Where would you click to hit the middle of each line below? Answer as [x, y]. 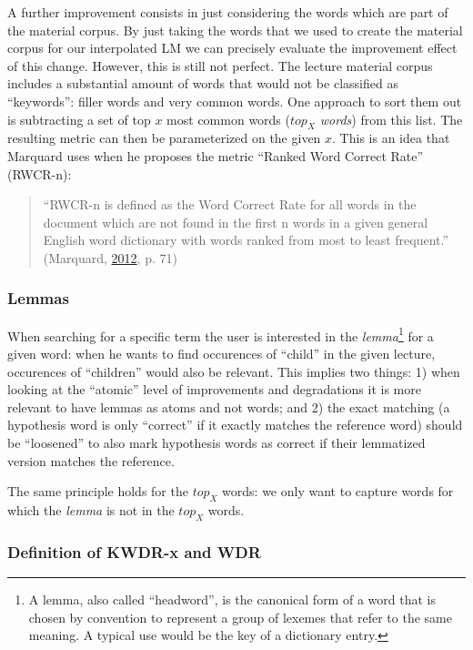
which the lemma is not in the [91, 509]
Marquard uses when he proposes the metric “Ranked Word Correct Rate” [216, 155]
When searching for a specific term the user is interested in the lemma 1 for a [221, 334]
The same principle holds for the [98, 491]
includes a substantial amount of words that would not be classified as [203, 83]
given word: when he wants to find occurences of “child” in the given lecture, [221, 353]
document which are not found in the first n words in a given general [236, 222]
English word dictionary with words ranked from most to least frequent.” [246, 240]
